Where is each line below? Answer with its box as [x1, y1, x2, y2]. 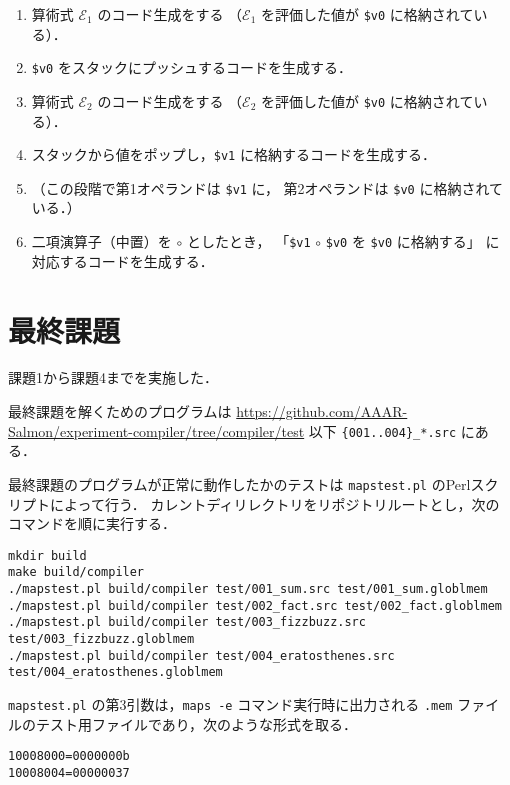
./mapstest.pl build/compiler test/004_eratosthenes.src [8, 648, 395, 663]
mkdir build [8, 548, 87, 563]
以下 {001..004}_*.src [308, 420, 457, 441]
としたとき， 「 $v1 [186, 231, 311, 252]
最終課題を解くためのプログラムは [8, 401, 232, 422]
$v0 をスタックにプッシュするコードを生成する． [31, 57, 352, 78]
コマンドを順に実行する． [8, 513, 176, 534]
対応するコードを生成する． [31, 250, 214, 271]
